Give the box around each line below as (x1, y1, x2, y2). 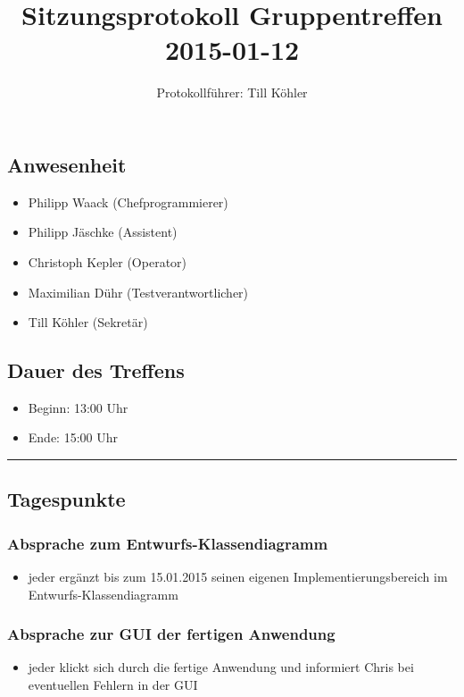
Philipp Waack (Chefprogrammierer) (28, 192, 228, 211)
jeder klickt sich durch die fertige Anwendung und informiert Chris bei (28, 658, 414, 676)
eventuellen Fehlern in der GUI (28, 676, 198, 694)
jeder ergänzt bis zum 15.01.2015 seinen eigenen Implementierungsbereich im (28, 567, 448, 586)
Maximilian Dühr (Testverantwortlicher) (28, 282, 249, 301)
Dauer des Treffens (7, 357, 185, 384)
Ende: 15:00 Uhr (28, 428, 118, 447)
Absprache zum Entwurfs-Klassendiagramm (7, 532, 328, 554)
